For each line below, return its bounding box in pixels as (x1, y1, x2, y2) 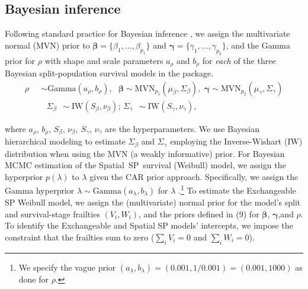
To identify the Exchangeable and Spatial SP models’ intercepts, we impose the (5, 219, 293, 232)
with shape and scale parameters (44, 54, 163, 66)
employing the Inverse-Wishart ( (170, 135, 288, 147)
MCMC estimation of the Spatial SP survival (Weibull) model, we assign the (5, 159, 286, 171)
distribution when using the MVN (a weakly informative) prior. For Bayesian (5, 147, 285, 159)
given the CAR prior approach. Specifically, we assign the (89, 170, 299, 182)
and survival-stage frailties (5, 207, 100, 220)
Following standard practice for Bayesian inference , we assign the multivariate (5, 27, 290, 40)
